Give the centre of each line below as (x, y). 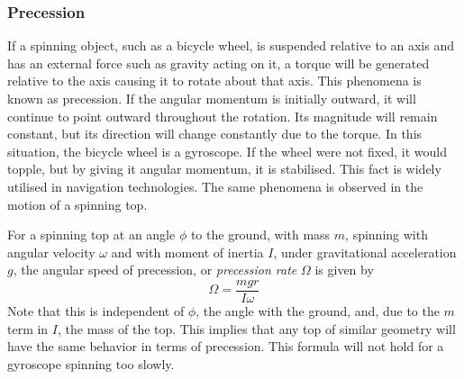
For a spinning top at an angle (91, 235)
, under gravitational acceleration (365, 252)
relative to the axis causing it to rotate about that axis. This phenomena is (214, 81)
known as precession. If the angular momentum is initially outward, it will (212, 98)
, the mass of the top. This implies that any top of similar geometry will (256, 328)
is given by (344, 270)
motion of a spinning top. (77, 204)
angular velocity (51, 252)
